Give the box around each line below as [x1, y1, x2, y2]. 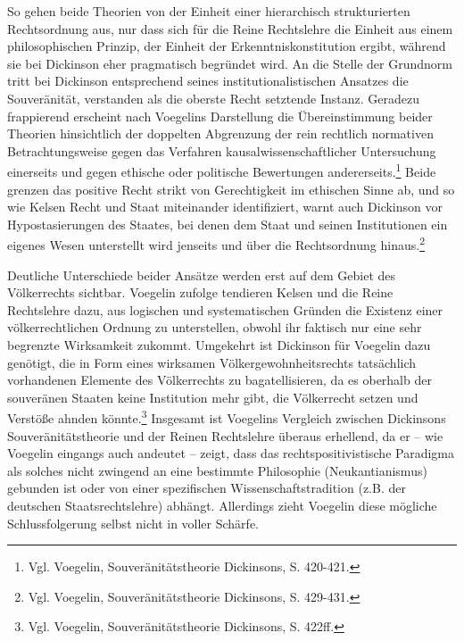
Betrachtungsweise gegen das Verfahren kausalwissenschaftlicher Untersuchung [7, 141, 436, 160]
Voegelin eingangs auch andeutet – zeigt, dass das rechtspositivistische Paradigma [7, 444, 454, 462]
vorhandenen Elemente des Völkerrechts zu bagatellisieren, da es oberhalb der [7, 370, 432, 389]
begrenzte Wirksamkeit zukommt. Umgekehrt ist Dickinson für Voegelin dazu [7, 336, 431, 354]
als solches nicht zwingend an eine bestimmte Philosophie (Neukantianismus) [7, 461, 427, 479]
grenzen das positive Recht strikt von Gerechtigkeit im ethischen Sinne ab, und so [7, 179, 455, 198]
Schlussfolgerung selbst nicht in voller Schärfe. [7, 513, 260, 532]
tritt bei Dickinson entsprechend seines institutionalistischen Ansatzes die [7, 71, 409, 90]
